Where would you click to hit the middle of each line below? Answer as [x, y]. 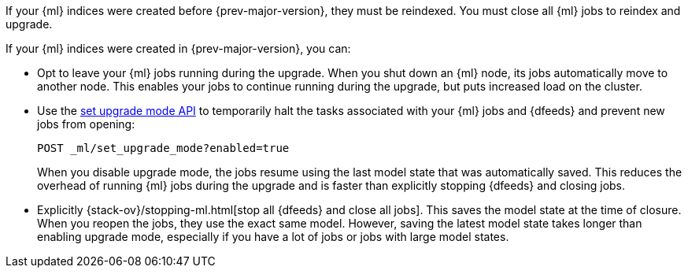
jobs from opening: [86, 124]
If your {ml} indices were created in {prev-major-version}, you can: [178, 48]
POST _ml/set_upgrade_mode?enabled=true [163, 148]
